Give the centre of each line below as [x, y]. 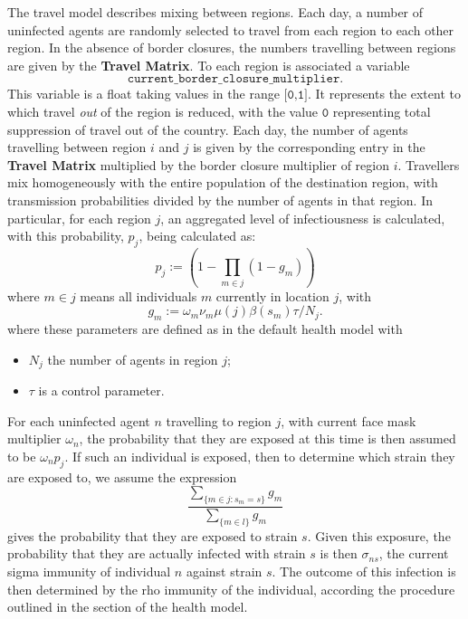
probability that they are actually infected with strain [157, 553]
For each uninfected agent [79, 420]
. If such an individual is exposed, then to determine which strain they [260, 456]
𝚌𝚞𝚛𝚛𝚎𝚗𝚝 [151, 79]
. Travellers [429, 164]
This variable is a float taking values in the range [143, 94]
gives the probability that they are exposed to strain [153, 535]
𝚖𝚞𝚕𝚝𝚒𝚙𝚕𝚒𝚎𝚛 [306, 79]
